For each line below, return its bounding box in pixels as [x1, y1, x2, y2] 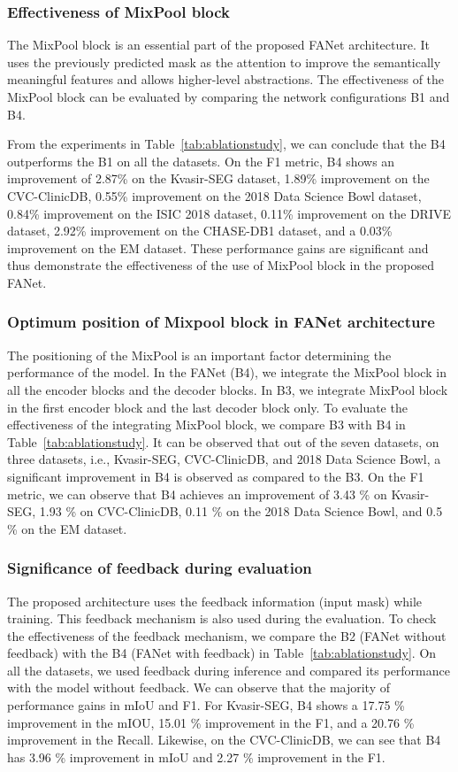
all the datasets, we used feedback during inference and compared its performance [7, 660, 450, 679]
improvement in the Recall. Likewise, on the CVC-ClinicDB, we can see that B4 [7, 730, 441, 749]
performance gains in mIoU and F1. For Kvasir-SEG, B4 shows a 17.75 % [7, 696, 405, 714]
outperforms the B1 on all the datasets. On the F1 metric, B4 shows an [7, 151, 395, 170]
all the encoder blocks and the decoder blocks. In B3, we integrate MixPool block [7, 380, 448, 398]
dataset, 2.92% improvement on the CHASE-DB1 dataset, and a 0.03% [7, 221, 393, 240]
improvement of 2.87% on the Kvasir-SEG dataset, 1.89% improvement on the [7, 169, 430, 188]
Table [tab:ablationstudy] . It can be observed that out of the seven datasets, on [7, 432, 439, 451]
